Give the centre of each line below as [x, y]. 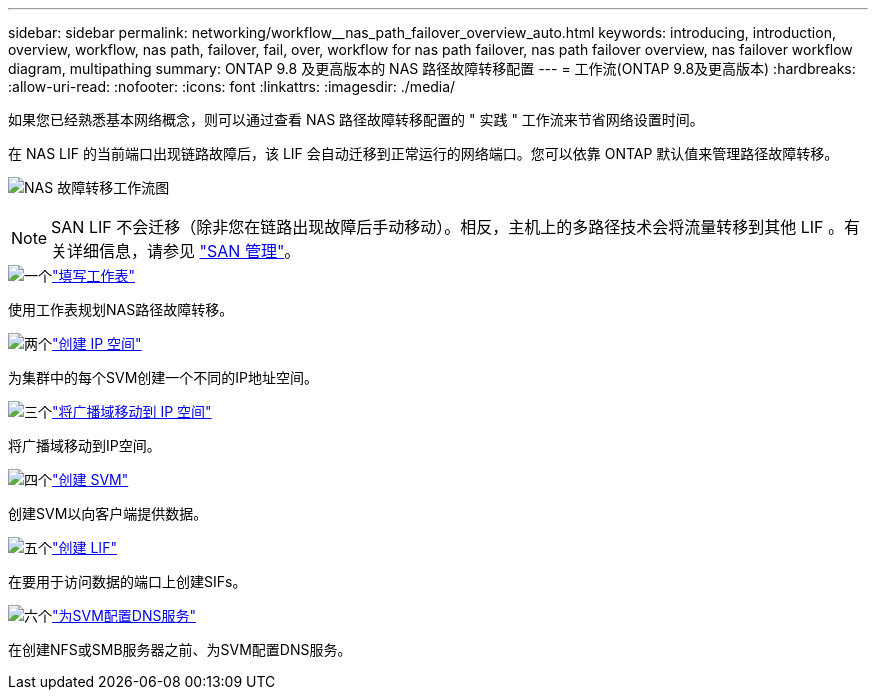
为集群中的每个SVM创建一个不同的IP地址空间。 [163, 377]
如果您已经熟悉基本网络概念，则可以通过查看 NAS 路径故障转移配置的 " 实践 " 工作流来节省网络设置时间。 [356, 119]
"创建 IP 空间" [97, 343]
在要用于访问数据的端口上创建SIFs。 [127, 581]
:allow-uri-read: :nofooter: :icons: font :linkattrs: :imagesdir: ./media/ [232, 86]
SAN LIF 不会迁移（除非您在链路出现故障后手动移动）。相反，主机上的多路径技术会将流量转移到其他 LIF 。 [448, 227]
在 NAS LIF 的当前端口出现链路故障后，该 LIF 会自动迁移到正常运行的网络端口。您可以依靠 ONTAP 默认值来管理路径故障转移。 [423, 153]
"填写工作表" [94, 275]
